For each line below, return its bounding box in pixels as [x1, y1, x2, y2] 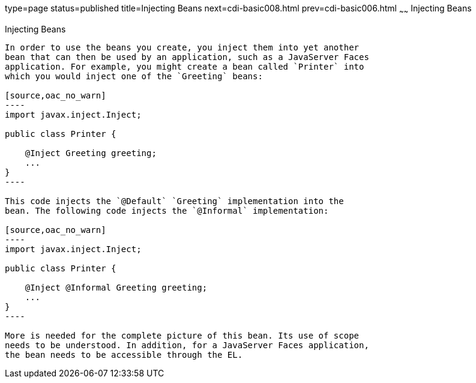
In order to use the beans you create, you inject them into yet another [5, 42, 360, 52]
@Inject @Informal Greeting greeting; [25, 282, 208, 292]
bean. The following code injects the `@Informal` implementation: [5, 205, 329, 216]
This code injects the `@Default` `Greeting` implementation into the [5, 196, 344, 206]
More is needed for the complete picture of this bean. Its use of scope [5, 330, 360, 340]
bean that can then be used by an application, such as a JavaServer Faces [5, 52, 369, 62]
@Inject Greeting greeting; [25, 148, 157, 158]
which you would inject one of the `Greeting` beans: [5, 71, 263, 81]
